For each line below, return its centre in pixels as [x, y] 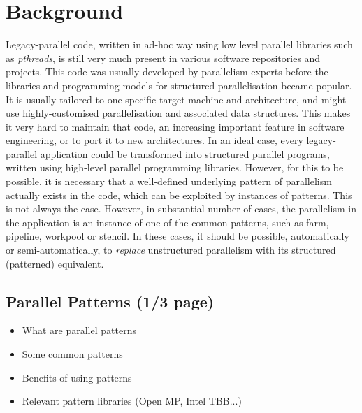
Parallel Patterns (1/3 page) [110, 301]
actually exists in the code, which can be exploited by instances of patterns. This [179, 195]
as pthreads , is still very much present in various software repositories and [163, 58]
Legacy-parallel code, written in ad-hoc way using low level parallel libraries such [179, 44]
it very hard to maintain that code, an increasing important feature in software [175, 126]
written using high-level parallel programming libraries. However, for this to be [175, 167]
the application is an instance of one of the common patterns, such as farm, [167, 222]
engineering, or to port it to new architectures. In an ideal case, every [154, 140]
